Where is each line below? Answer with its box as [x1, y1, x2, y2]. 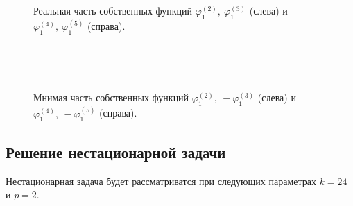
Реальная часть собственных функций [33, 3, 193, 18]
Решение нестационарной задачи [6, 141, 226, 162]
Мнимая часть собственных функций [33, 90, 189, 105]
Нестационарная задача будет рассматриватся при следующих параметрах [6, 173, 316, 188]
